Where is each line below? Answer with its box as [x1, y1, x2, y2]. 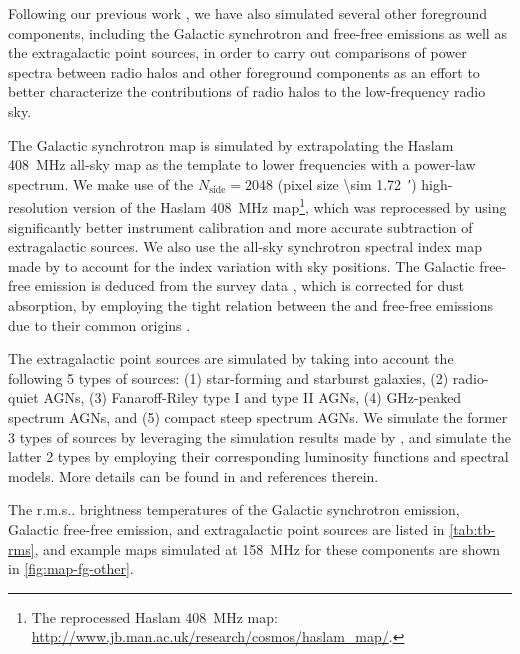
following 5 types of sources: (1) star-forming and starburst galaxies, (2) [8, 367, 449, 388]
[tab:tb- [449, 518, 496, 539]
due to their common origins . [8, 314, 191, 335]
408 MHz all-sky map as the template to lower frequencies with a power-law [8, 154, 476, 175]
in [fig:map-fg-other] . [8, 558, 134, 579]
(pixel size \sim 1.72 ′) [277, 173, 417, 194]
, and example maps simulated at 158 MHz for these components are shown [34, 538, 501, 559]
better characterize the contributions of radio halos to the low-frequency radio [8, 81, 486, 102]
